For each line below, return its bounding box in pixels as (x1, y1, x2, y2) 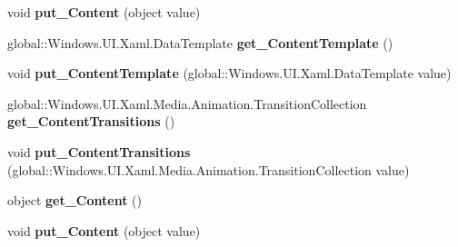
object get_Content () (7, 191, 142, 210)
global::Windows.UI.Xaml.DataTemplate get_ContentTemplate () (7, 33, 393, 52)
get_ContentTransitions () (7, 112, 175, 131)
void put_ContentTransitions (7, 142, 191, 161)
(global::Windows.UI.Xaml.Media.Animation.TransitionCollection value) (7, 160, 410, 179)
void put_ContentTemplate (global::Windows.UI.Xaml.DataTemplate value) (7, 64, 452, 83)
